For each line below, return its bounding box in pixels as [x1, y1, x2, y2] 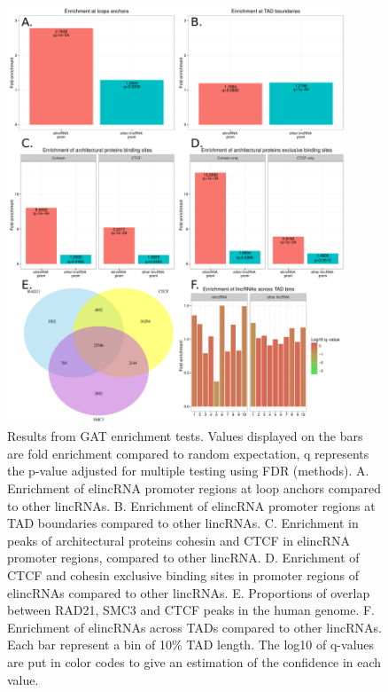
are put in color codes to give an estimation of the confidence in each [7, 652, 382, 671]
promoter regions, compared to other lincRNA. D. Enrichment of [7, 548, 360, 567]
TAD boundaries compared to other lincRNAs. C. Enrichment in [7, 514, 359, 532]
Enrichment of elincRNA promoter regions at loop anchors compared [7, 479, 381, 498]
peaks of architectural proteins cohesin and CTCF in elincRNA [7, 531, 350, 549]
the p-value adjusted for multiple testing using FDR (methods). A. [7, 461, 369, 480]
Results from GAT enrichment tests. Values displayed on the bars [7, 427, 363, 445]
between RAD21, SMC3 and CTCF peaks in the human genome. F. [7, 601, 376, 619]
